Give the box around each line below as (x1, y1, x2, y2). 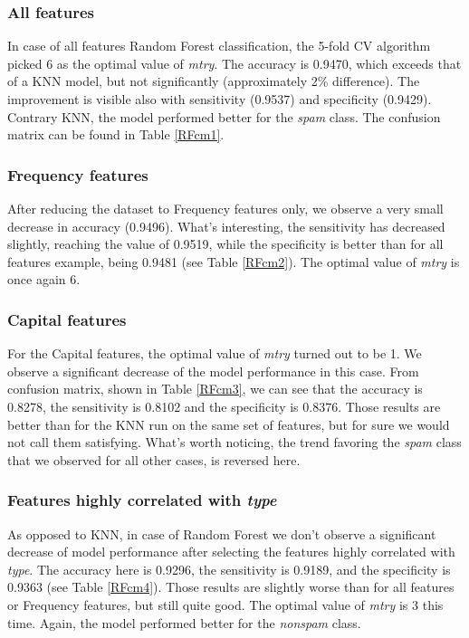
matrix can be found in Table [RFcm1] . (7, 125, 225, 144)
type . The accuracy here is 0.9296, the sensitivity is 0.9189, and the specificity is (7, 559, 451, 578)
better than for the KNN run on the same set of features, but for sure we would (7, 414, 450, 433)
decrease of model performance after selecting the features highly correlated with (7, 542, 455, 561)
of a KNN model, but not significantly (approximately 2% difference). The (7, 71, 420, 90)
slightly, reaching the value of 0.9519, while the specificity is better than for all (7, 234, 444, 253)
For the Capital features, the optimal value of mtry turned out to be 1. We (7, 344, 422, 363)
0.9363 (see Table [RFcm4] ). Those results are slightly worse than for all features (7, 577, 455, 596)
